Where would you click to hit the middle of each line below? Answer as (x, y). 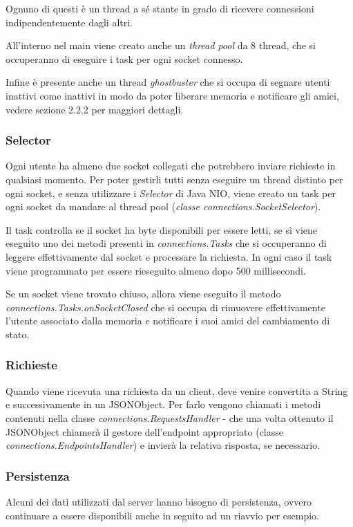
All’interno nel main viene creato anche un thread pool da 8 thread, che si (161, 45)
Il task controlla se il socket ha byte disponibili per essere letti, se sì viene (162, 229)
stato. (18, 334)
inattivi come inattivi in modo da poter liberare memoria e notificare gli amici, (172, 95)
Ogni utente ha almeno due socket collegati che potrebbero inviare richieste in (171, 166)
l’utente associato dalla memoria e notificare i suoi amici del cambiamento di (168, 321)
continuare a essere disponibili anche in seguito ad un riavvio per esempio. (162, 515)
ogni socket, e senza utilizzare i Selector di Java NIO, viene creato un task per (171, 193)
